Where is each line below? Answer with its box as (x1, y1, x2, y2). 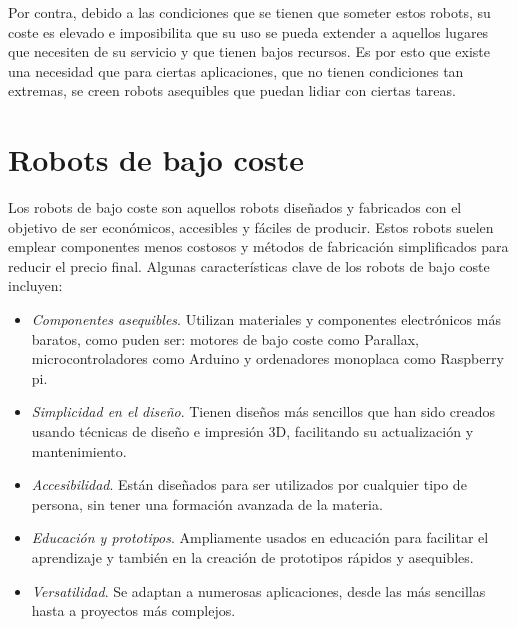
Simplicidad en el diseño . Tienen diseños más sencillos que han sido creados (31, 401, 496, 422)
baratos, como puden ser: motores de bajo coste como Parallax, (31, 328, 419, 349)
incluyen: (8, 275, 63, 296)
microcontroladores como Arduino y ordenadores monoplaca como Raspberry (31, 348, 504, 369)
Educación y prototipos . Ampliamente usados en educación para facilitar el (31, 527, 489, 548)
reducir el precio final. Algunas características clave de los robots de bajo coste (8, 255, 490, 276)
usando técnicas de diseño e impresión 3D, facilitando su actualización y (31, 421, 474, 442)
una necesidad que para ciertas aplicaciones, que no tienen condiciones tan (8, 60, 464, 81)
